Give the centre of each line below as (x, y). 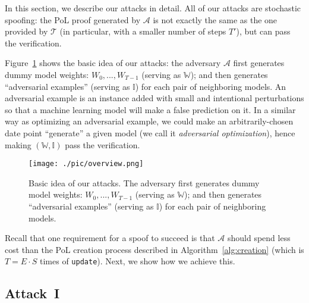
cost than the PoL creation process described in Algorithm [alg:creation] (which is (154, 249)
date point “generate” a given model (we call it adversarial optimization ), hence (150, 132)
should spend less (259, 238)
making (18, 144)
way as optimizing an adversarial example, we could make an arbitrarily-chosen (149, 121)
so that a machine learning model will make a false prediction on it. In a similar (150, 109)
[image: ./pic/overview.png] (86, 164)
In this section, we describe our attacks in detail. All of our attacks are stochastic (153, 8)
